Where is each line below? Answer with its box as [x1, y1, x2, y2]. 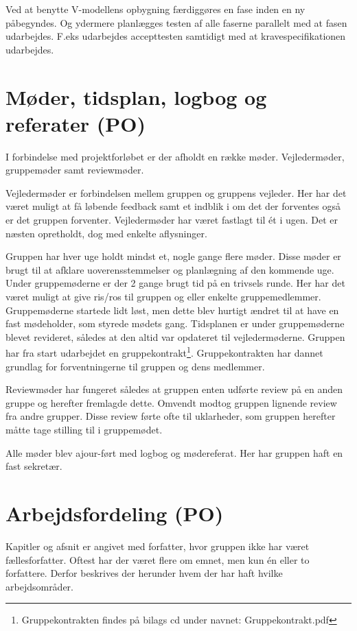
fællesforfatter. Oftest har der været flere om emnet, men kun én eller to [5, 552, 310, 567]
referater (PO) [5, 109, 146, 137]
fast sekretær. [5, 459, 62, 473]
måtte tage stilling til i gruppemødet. [5, 422, 163, 437]
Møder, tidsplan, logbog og [5, 82, 267, 110]
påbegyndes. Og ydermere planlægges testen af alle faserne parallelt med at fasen [5, 15, 347, 29]
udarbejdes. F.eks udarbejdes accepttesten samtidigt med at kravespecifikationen [5, 29, 346, 43]
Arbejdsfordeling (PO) [5, 499, 224, 527]
